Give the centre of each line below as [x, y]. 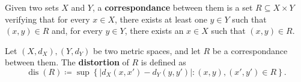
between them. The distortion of [67, 62]
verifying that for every [47, 19]
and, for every [77, 31]
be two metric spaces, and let [147, 50]
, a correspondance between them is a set [172, 7]
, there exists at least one [161, 19]
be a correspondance [250, 50]
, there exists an [154, 31]
